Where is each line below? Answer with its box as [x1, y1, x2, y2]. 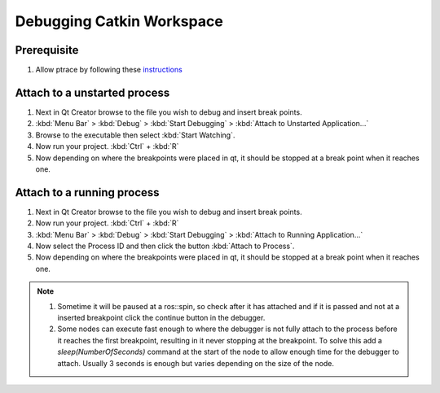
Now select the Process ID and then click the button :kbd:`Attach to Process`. [35, 241, 295, 251]
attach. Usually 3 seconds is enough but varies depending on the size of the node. [57, 358, 334, 368]
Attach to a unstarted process [15, 85, 170, 99]
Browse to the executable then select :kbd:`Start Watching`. [35, 130, 235, 140]
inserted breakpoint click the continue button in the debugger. [57, 312, 266, 322]
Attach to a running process [15, 186, 160, 199]
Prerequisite [15, 43, 79, 57]
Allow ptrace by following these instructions [35, 65, 183, 75]
